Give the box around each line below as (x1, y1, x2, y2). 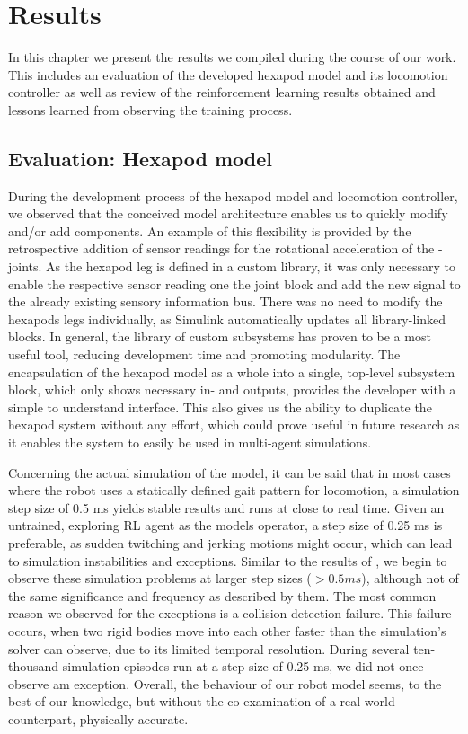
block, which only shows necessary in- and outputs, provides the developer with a (8, 380, 456, 399)
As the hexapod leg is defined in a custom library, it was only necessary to (46, 257, 456, 276)
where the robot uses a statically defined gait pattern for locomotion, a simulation (8, 481, 460, 500)
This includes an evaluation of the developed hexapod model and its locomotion (8, 65, 448, 84)
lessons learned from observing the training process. (8, 100, 293, 119)
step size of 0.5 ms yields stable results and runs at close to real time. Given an (8, 498, 445, 517)
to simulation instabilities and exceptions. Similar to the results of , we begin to (8, 551, 447, 570)
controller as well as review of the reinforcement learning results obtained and (8, 83, 436, 102)
